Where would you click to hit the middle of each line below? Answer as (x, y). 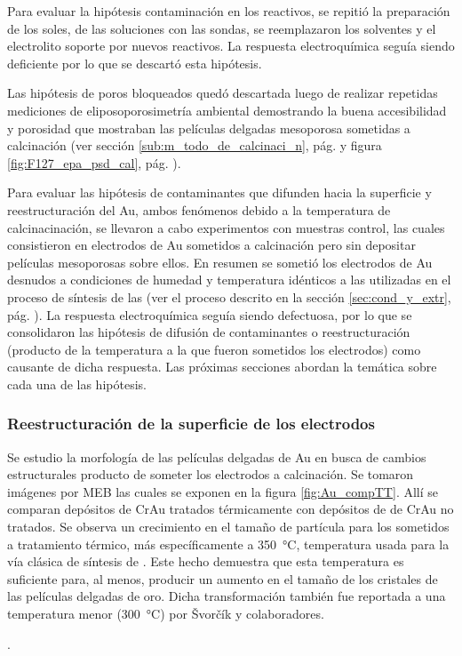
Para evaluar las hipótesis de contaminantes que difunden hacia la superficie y (219, 192)
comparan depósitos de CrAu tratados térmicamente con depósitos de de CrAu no (231, 509)
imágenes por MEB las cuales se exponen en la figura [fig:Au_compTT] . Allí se (223, 491)
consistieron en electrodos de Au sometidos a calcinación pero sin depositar (211, 245)
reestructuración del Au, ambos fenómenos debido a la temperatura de (199, 209)
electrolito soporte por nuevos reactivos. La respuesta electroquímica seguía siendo (231, 46)
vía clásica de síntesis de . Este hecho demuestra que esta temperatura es (206, 561)
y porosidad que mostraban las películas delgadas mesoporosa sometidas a (209, 128)
